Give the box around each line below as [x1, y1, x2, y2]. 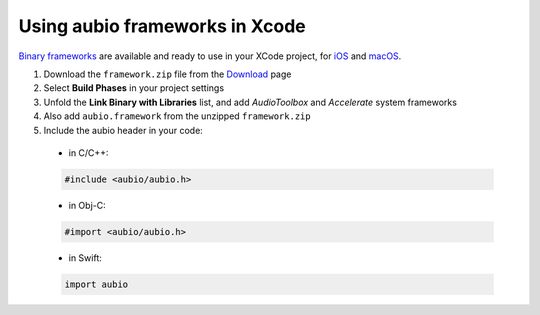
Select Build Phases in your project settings [43, 82, 225, 94]
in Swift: [68, 251, 102, 264]
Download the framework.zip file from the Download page [43, 68, 292, 80]
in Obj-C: [68, 199, 106, 211]
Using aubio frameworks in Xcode [18, 15, 307, 37]
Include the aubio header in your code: [43, 124, 204, 136]
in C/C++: [68, 146, 109, 159]
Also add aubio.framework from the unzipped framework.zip [43, 110, 311, 122]
